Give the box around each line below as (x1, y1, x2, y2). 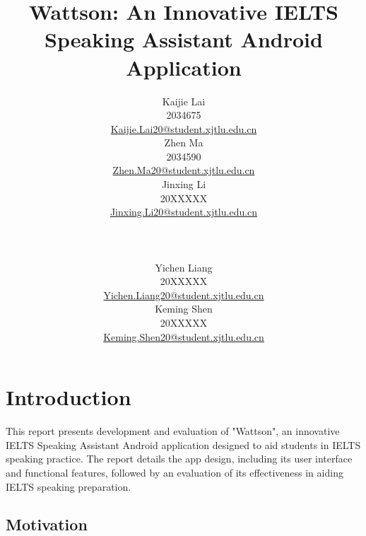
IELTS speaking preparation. (6, 479, 131, 494)
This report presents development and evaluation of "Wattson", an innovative (6, 424, 340, 438)
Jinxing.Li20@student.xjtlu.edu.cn (110, 204, 258, 219)
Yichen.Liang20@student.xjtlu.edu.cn (103, 287, 264, 302)
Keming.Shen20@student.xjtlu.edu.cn (103, 329, 264, 344)
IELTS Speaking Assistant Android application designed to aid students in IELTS (6, 437, 361, 452)
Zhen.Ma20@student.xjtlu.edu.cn (112, 163, 255, 177)
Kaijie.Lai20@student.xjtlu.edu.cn (110, 121, 257, 136)
